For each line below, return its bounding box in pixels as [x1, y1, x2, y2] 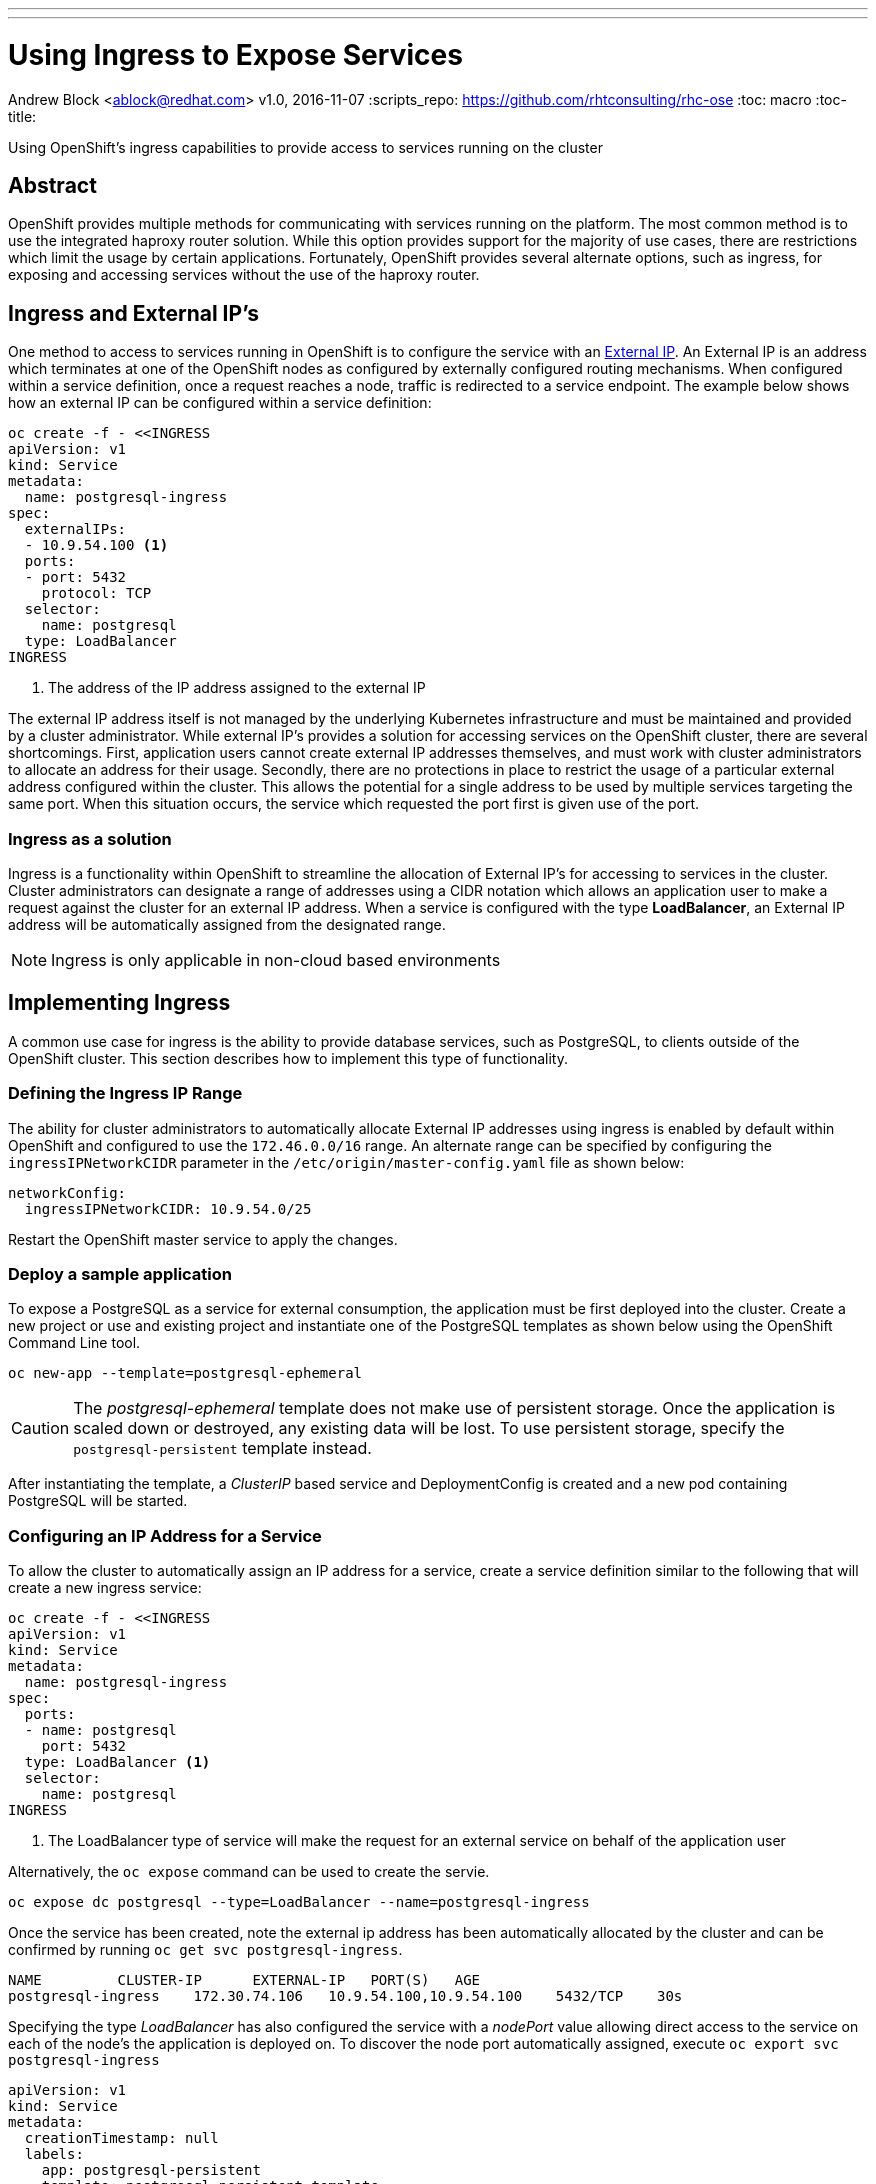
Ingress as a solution [8, 828, 172, 849]
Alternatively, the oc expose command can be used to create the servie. [8, 1863, 490, 1881]
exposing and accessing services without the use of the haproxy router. [8, 266, 480, 284]
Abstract [8, 172, 97, 198]
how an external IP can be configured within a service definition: [8, 394, 432, 412]
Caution [11, 1418, 70, 1439]
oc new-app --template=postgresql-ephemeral [8, 1365, 363, 1382]
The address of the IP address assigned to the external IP [48, 679, 426, 697]
